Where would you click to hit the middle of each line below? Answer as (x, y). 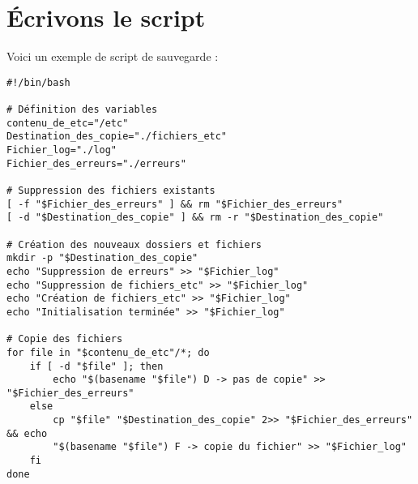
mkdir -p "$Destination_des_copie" (102, 258)
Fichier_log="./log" (62, 150)
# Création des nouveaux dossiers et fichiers (134, 244)
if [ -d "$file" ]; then (96, 366)
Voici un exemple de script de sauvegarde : (113, 56)
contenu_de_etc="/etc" (68, 123)
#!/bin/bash (38, 82)
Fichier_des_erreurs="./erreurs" (96, 163)
